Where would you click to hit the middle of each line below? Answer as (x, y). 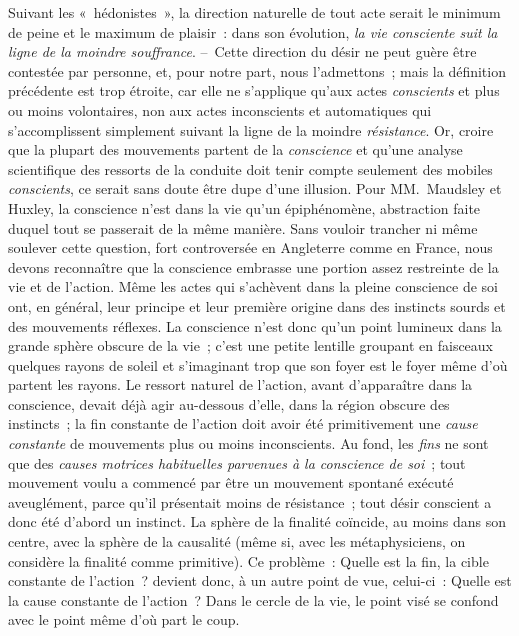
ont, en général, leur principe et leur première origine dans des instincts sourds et (257, 305)
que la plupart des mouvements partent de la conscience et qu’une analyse (235, 149)
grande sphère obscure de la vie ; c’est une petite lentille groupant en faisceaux (250, 345)
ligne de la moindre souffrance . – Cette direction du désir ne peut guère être (242, 51)
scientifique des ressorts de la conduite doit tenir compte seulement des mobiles (250, 168)
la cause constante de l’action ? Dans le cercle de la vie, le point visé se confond (253, 599)
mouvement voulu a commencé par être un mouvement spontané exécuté (231, 482)
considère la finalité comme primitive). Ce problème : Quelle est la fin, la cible (248, 560)
